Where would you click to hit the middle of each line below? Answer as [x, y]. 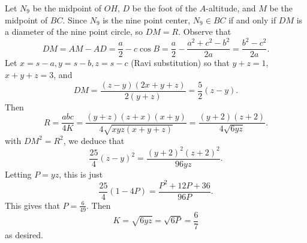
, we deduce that [94, 140]
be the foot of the [165, 8]
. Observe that [205, 31]
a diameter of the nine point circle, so [74, 31]
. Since [75, 19]
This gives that [32, 205]
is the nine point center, [147, 19]
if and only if [252, 19]
